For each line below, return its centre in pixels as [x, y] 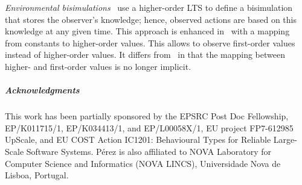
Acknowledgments [42, 90]
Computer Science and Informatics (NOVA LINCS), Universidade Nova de [143, 163]
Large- [285, 140]
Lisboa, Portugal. [37, 175]
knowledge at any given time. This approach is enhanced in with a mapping [147, 31]
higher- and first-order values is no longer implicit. [98, 66]
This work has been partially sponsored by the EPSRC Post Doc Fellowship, [147, 116]
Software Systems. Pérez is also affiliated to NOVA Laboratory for [149, 151]
